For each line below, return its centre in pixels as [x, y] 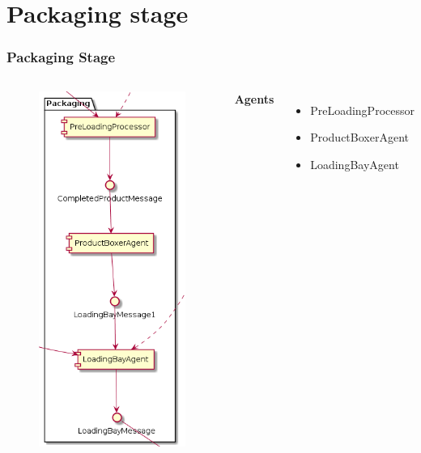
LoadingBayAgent [355, 164]
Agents [254, 98]
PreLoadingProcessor [362, 110]
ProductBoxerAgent [359, 137]
